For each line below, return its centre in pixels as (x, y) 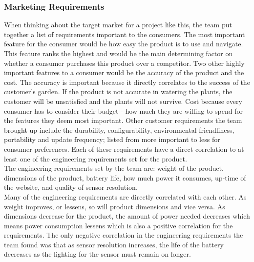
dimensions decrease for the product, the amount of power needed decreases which (127, 216)
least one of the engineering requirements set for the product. (95, 158)
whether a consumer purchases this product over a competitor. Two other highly (124, 63)
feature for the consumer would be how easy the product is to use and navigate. (124, 44)
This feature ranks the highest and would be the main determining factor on (118, 53)
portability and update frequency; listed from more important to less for (112, 139)
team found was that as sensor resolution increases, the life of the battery (114, 244)
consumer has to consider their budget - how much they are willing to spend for (123, 111)
